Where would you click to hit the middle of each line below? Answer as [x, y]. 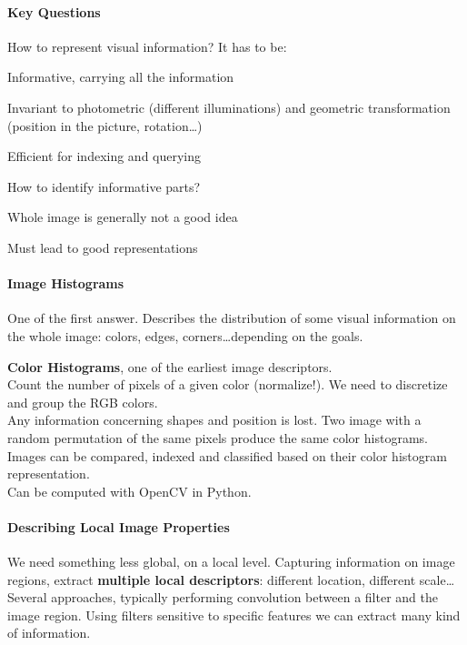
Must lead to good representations [103, 247]
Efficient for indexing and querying [104, 156]
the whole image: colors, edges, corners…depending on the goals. [185, 335]
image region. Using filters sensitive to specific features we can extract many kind [234, 615]
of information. [49, 633]
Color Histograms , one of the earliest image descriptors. [170, 366]
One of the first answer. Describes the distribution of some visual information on [232, 318]
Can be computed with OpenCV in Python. [129, 491]
